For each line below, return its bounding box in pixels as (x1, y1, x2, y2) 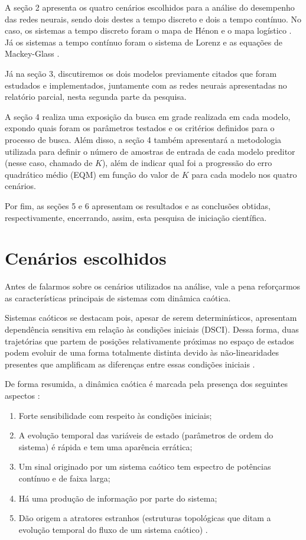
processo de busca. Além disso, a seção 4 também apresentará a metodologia (5, 133, 282, 145)
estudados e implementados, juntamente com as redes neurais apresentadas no (5, 79, 287, 91)
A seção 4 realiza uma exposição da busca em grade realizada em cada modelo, (5, 110, 291, 122)
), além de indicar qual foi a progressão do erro (102, 157, 272, 169)
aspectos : (5, 389, 40, 401)
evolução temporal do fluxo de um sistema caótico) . (18, 523, 208, 535)
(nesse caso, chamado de (5, 157, 93, 169)
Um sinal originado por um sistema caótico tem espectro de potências (18, 460, 271, 473)
